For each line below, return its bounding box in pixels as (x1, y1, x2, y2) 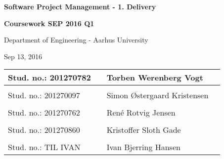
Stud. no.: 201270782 (8, 72, 91, 83)
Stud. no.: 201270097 (8, 89, 80, 101)
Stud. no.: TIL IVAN (8, 141, 81, 153)
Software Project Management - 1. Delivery (4, 1, 156, 11)
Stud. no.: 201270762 (8, 107, 80, 119)
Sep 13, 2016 (4, 51, 42, 61)
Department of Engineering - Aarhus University (4, 35, 148, 45)
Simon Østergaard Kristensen (106, 89, 209, 101)
